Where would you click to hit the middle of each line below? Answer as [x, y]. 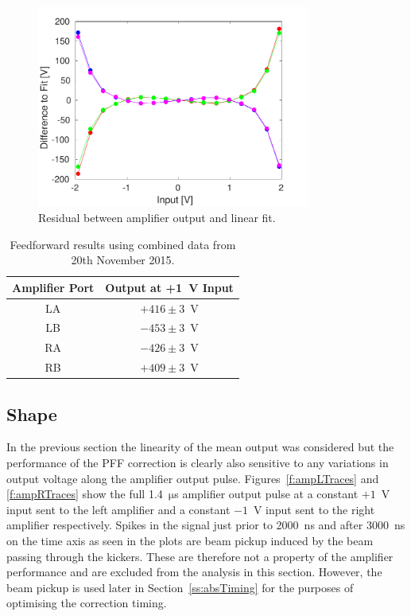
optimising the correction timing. [87, 603]
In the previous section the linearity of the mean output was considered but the [200, 447]
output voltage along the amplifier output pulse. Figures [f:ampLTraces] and [193, 478]
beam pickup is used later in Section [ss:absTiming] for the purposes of [180, 587]
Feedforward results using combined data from [123, 244]
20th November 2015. [123, 260]
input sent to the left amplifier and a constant [118, 509]
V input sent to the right [314, 509]
